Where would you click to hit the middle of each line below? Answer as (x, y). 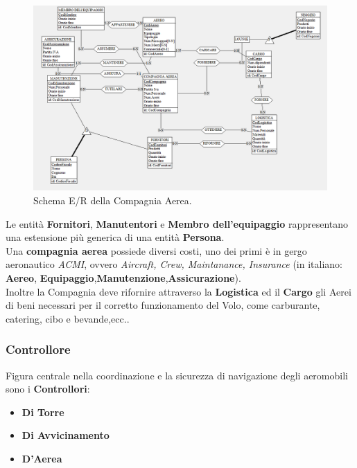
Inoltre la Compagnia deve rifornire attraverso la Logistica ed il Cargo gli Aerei (178, 291)
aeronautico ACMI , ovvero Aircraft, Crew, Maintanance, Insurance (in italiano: (174, 264)
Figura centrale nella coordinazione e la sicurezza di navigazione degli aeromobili (177, 375)
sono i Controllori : (48, 389)
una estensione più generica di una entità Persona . (115, 237)
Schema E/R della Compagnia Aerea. (113, 200)
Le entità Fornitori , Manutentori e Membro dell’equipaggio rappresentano (177, 223)
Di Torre (43, 412)
